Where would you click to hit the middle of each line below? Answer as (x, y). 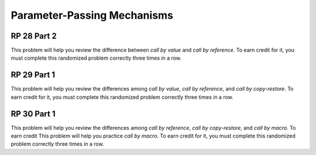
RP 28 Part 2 (34, 36)
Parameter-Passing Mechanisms (92, 15)
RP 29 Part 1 (33, 75)
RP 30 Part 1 (33, 114)
